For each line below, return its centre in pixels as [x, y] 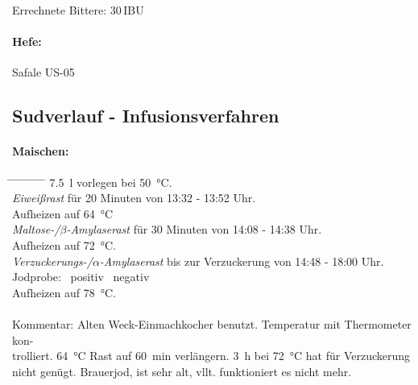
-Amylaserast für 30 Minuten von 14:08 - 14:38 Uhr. [194, 229]
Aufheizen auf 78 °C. [64, 292]
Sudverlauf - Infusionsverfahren [146, 116]
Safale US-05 [43, 72]
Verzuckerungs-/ [52, 261]
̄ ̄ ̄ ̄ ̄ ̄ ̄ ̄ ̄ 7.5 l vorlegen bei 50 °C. [92, 182]
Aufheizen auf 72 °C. [64, 244]
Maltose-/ [36, 229]
